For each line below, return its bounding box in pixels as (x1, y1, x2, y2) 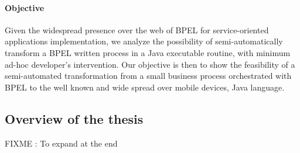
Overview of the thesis (5, 109, 144, 127)
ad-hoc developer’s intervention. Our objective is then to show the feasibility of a (5, 58, 295, 70)
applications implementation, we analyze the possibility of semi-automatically (5, 35, 283, 47)
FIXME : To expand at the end (5, 137, 118, 149)
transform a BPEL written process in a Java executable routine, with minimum (5, 46, 291, 58)
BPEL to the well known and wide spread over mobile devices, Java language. (5, 81, 285, 93)
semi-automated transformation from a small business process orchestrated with (5, 69, 292, 82)
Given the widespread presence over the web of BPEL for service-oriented (5, 23, 269, 36)
